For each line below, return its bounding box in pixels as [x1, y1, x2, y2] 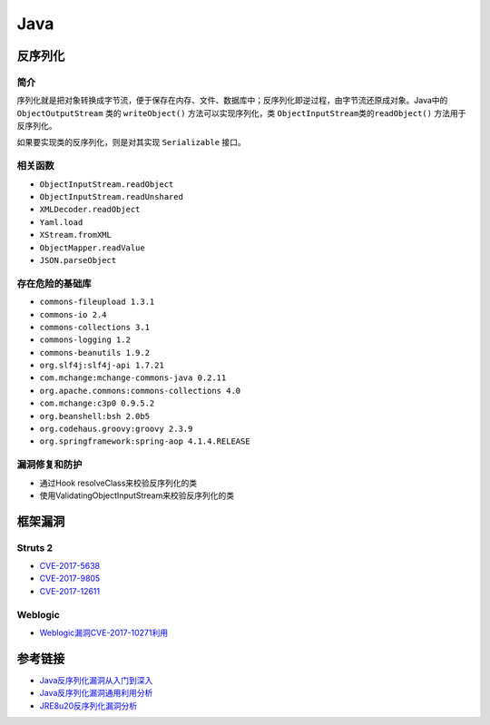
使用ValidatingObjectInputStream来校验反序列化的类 [39, 490, 235, 501]
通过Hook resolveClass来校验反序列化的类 [39, 477, 198, 488]
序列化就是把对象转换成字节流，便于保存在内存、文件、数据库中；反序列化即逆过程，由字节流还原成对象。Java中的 [16, 95, 448, 106]
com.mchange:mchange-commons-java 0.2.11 [39, 373, 227, 383]
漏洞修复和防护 [16, 458, 83, 471]
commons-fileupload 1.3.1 [39, 297, 155, 308]
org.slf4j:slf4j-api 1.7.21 [39, 360, 165, 371]
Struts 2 [16, 541, 54, 554]
